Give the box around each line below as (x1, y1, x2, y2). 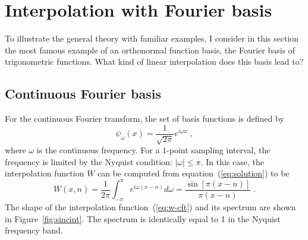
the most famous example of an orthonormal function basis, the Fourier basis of (5, 43, 296, 56)
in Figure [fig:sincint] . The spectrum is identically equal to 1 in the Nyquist (5, 212, 281, 225)
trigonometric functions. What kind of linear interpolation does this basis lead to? (5, 55, 304, 68)
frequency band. (5, 224, 63, 236)
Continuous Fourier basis (5, 84, 161, 103)
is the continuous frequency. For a (36, 144, 160, 156)
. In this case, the (200, 155, 264, 168)
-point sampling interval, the (166, 144, 271, 156)
